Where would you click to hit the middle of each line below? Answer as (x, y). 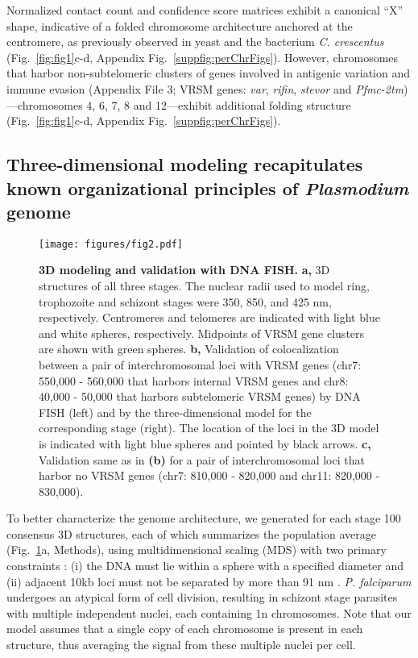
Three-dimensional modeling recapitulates (185, 164)
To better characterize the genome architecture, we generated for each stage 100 (204, 518)
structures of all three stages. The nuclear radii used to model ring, (204, 285)
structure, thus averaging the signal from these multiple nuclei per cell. (181, 645)
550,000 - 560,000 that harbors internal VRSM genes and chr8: (194, 380)
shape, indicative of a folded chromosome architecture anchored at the (180, 25)
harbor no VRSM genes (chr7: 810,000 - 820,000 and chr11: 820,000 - (209, 475)
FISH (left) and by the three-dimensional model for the (175, 412)
